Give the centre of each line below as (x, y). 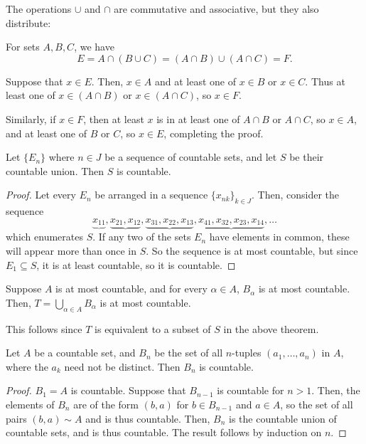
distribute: (28, 22)
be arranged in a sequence (151, 195)
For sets (23, 47)
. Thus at (325, 81)
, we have (94, 47)
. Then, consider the (295, 195)
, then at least (114, 118)
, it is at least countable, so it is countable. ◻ (136, 264)
